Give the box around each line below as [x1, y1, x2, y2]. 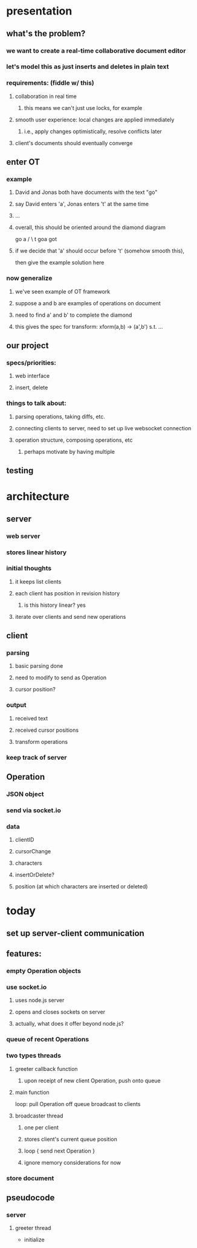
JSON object [6, 790, 44, 798]
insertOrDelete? [15, 871, 54, 879]
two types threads [6, 1052, 62, 1060]
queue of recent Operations [6, 1035, 89, 1044]
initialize [24, 1236, 45, 1243]
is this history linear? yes [24, 601, 86, 609]
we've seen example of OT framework [15, 288, 111, 295]
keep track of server [6, 753, 67, 761]
